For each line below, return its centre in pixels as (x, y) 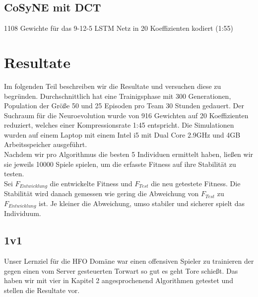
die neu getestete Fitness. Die (196, 183)
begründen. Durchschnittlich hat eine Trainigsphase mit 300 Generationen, (118, 96)
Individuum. (23, 213)
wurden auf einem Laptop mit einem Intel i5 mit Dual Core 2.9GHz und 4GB (122, 134)
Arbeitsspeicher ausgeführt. (46, 144)
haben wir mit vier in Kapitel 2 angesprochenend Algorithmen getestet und (119, 280)
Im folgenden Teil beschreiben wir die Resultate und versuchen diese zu (113, 86)
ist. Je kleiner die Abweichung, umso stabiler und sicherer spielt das (142, 203)
